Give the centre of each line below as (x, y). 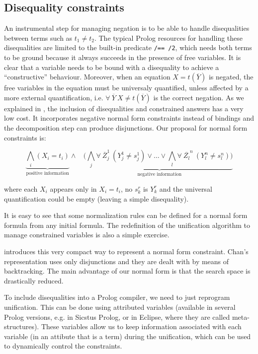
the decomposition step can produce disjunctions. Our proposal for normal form (126, 128)
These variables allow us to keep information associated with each (141, 326)
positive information (47, 174)
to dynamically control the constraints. (63, 346)
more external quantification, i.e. (54, 97)
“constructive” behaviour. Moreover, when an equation (87, 77)
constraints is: (25, 137)
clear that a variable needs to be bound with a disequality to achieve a (112, 67)
